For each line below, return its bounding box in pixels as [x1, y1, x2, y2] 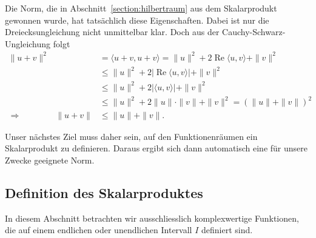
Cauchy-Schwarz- [222, 25, 286, 38]
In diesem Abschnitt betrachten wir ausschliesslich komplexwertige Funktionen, [5, 211, 299, 224]
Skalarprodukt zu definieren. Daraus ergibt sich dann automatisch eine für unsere [5, 142, 308, 154]
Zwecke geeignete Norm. [5, 153, 95, 166]
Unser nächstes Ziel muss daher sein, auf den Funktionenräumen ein [5, 130, 258, 142]
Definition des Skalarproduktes [5, 183, 203, 202]
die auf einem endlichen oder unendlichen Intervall [5, 223, 192, 236]
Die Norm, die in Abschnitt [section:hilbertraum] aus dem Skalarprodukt [5, 2, 277, 14]
